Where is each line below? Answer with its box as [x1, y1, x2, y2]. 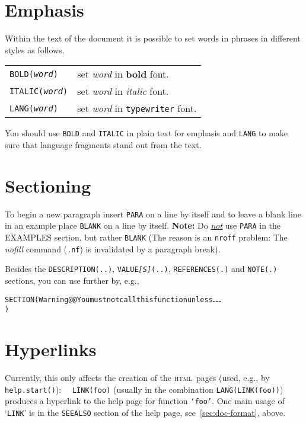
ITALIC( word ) [9, 86, 68, 96]
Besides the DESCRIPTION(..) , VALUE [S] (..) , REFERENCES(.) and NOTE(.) [5, 262, 278, 275]
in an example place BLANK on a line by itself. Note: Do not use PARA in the [5, 219, 281, 232]
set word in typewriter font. [77, 101, 197, 116]
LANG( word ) [9, 103, 58, 113]
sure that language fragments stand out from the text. [5, 138, 202, 150]
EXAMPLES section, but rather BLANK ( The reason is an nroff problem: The [5, 231, 288, 243]
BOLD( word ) [9, 69, 58, 79]
